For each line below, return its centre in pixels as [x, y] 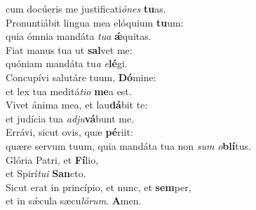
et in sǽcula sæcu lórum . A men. [74, 201]
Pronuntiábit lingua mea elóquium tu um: [95, 22]
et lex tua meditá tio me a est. [69, 91]
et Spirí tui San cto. [46, 173]
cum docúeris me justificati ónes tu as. [86, 8]
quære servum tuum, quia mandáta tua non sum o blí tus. [128, 145]
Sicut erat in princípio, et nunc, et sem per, [99, 187]
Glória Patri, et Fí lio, [52, 159]
